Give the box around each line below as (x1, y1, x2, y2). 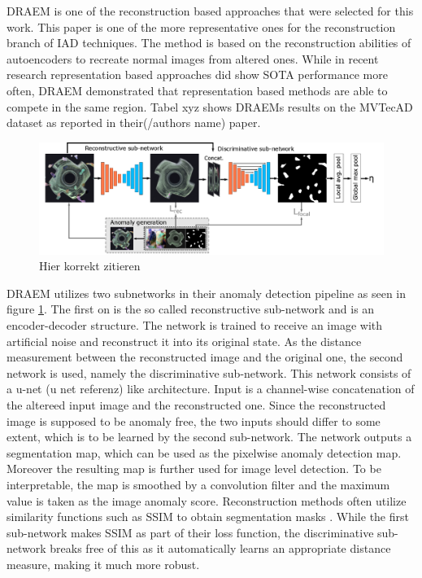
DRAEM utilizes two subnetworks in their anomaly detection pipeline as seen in (7, 284, 407, 301)
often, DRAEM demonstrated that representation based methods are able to (7, 81, 388, 99)
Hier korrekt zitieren (39, 257, 141, 274)
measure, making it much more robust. (7, 555, 200, 572)
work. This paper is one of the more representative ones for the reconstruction (7, 18, 396, 35)
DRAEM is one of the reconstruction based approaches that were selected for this (7, 2, 414, 19)
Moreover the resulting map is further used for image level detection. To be (7, 460, 381, 477)
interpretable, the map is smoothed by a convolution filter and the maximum (7, 475, 390, 493)
